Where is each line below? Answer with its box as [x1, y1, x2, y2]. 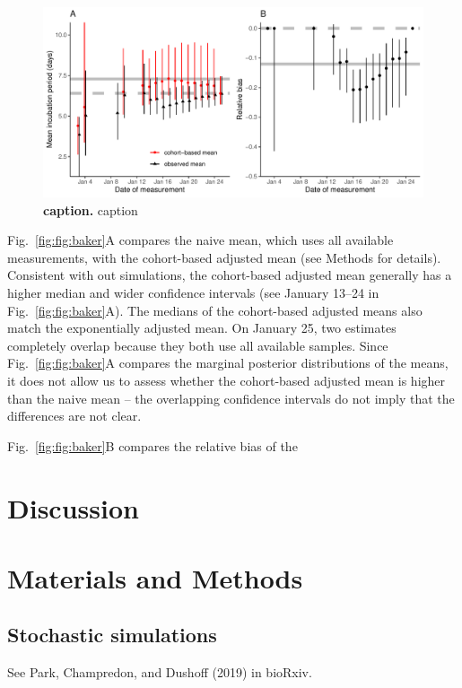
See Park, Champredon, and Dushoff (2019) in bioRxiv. [7, 663, 312, 682]
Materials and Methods [7, 559, 303, 596]
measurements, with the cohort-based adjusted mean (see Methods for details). [7, 248, 441, 266]
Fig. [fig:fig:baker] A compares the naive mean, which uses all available [7, 231, 394, 249]
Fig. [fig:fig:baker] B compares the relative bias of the [7, 436, 298, 455]
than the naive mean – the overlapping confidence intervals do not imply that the [7, 388, 455, 407]
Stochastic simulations [7, 621, 217, 649]
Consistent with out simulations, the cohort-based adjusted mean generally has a [7, 266, 452, 284]
